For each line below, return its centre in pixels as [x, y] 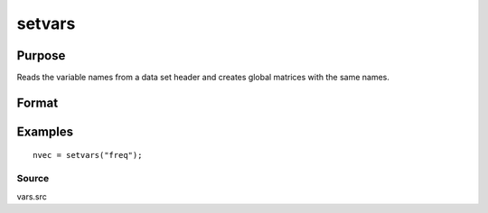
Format [38, 102]
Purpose [41, 56]
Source [33, 179]
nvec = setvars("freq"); [88, 155]
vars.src [32, 196]
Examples [45, 131]
